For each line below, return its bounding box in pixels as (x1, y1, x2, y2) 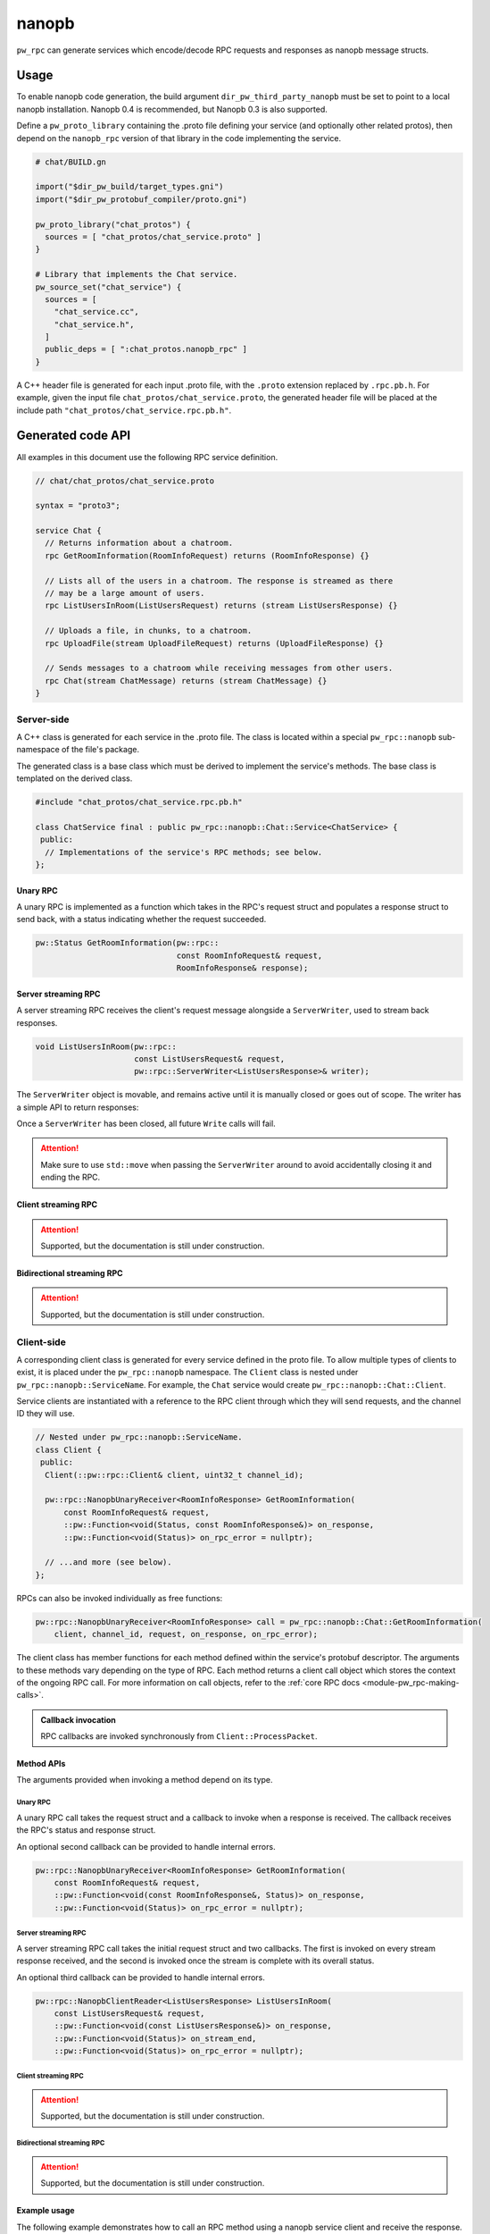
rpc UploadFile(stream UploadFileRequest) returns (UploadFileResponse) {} (45, 638, 384, 648)
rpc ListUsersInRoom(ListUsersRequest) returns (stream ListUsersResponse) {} (45, 600, 398, 611)
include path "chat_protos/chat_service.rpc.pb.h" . (16, 405, 232, 416)
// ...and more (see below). (45, 1558, 173, 1567)
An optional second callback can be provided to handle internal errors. (16, 1841, 276, 1852)
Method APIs (16, 1759, 66, 1769)
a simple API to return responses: (16, 1102, 139, 1113)
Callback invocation (40, 1714, 116, 1725)
